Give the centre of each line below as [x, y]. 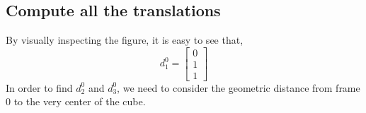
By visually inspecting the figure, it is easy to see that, [125, 40]
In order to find [39, 87]
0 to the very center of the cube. [76, 101]
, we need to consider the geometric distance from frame [239, 87]
